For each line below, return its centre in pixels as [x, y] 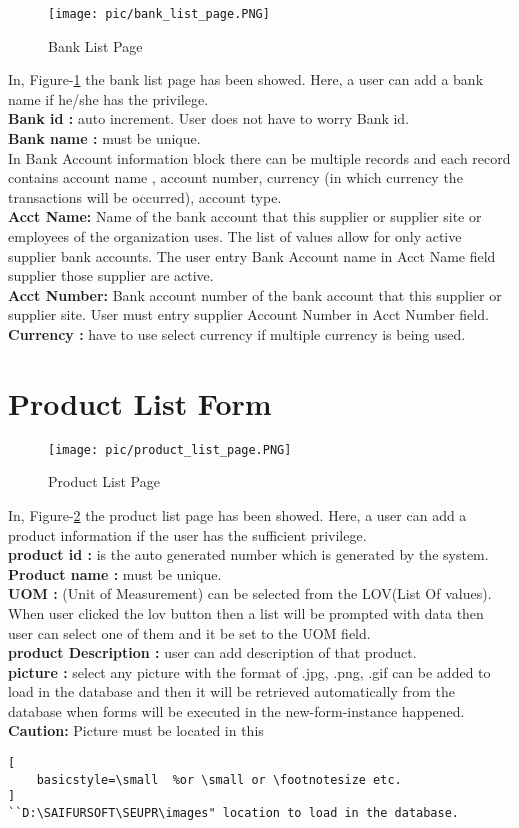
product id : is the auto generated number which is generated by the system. [248, 554]
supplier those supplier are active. [111, 275]
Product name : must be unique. [115, 573]
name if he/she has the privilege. [108, 98]
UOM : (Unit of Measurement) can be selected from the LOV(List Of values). [250, 593]
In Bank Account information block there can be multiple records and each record [259, 157]
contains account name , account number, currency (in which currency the [235, 177]
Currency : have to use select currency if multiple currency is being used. [237, 333]
